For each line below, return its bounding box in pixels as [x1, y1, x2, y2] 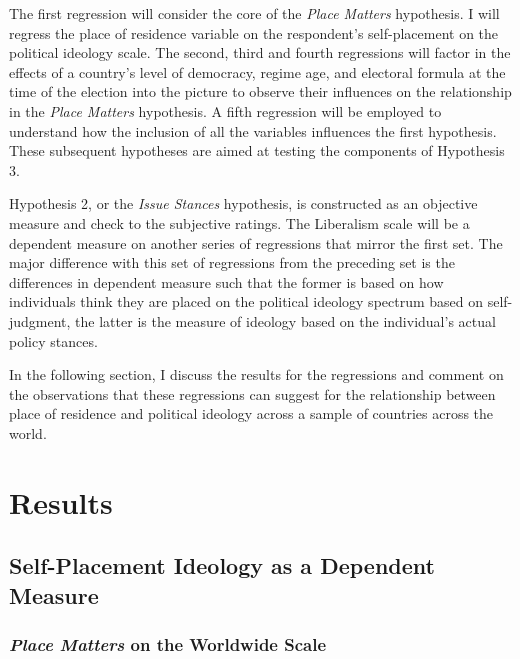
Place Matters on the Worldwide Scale [9, 631, 327, 656]
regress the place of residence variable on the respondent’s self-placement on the [9, 22, 499, 43]
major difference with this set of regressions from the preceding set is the [9, 252, 455, 273]
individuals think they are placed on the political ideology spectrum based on [9, 291, 484, 312]
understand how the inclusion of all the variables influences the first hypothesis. [9, 120, 497, 141]
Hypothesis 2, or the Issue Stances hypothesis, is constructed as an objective [9, 193, 478, 214]
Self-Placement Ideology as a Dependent [9, 550, 435, 581]
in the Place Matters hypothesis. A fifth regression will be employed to [9, 100, 442, 121]
